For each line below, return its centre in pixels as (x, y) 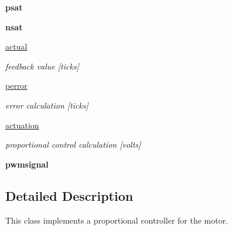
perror (16, 86)
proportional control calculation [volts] (73, 144)
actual (16, 46)
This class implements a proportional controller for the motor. (117, 220)
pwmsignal (27, 164)
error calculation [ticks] (47, 105)
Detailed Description (69, 195)
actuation (22, 125)
